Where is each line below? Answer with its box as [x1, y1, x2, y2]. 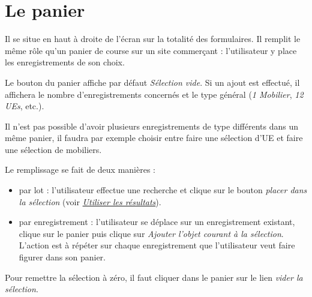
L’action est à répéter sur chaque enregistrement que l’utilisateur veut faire [19, 239, 295, 251]
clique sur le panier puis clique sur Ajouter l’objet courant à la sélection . [19, 227, 284, 239]
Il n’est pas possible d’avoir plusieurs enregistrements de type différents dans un [5, 119, 299, 132]
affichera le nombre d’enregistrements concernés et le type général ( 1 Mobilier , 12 [5, 88, 304, 100]
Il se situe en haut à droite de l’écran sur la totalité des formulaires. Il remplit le [5, 32, 301, 45]
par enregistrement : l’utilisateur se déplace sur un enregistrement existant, [19, 215, 295, 228]
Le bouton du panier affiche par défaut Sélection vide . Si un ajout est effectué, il [5, 76, 300, 88]
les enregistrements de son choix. [5, 56, 125, 68]
